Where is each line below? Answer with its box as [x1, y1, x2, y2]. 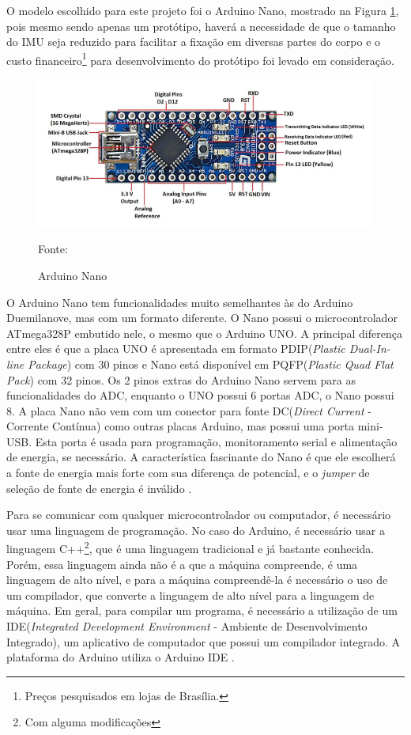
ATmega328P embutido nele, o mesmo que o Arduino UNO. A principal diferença [6, 324, 402, 341]
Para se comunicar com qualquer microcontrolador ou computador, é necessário [6, 506, 391, 523]
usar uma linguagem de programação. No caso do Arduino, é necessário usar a [6, 521, 385, 538]
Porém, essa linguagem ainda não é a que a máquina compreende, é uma [6, 555, 358, 572]
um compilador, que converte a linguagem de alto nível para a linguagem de [6, 586, 375, 603]
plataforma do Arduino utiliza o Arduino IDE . [6, 649, 235, 665]
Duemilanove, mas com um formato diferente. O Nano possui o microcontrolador [6, 309, 398, 326]
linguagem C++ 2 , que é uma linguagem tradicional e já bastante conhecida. [6, 538, 375, 557]
